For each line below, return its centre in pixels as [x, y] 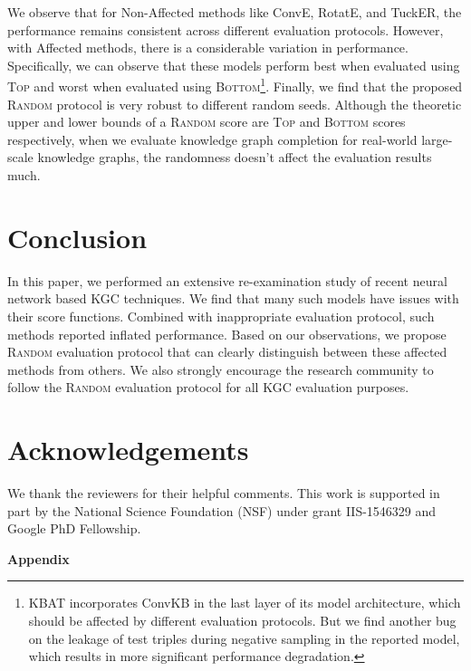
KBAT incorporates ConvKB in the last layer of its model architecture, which [245, 603]
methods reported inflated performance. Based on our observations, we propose [227, 334]
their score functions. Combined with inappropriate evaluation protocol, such [221, 316]
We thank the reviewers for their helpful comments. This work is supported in [224, 493]
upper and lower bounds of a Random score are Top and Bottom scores [207, 122]
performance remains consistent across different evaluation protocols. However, [226, 29]
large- [437, 139]
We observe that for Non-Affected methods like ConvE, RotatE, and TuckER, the [235, 12]
